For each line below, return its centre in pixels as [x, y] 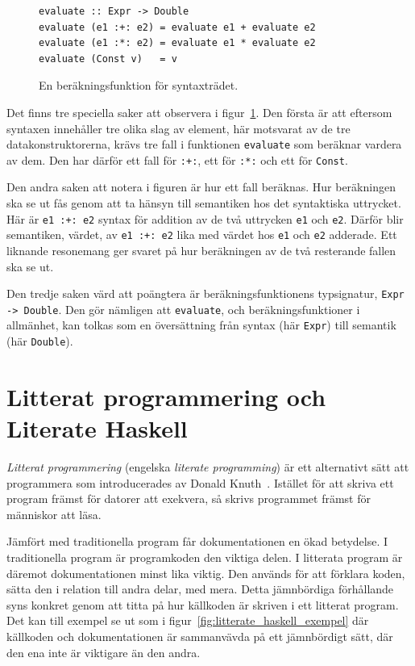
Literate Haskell [97, 428]
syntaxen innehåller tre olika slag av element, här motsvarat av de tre [178, 128]
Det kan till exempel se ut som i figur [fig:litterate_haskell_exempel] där [188, 620]
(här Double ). [40, 341]
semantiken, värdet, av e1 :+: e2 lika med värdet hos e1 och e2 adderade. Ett [202, 235]
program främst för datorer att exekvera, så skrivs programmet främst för [189, 498]
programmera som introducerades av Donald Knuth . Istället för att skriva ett [200, 482]
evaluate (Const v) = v [108, 59]
